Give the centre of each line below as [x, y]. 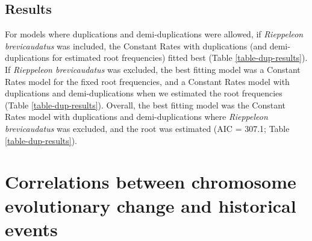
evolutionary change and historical [151, 205]
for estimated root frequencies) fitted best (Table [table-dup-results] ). [180, 58]
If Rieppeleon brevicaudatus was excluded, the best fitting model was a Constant [153, 69]
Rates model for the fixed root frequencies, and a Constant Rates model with [147, 81]
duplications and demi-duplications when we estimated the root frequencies [144, 93]
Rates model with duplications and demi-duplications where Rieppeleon [136, 117]
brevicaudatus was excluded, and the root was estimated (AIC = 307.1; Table [147, 128]
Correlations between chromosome [151, 182]
